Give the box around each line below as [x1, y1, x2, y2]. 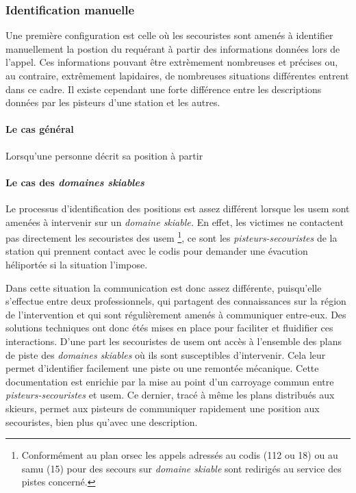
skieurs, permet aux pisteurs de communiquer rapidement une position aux [5, 401, 320, 415]
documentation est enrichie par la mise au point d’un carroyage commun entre [5, 374, 334, 388]
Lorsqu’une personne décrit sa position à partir [5, 148, 203, 162]
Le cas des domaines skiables [5, 175, 144, 189]
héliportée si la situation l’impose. [5, 257, 148, 271]
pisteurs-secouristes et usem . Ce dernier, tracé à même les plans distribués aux [5, 388, 335, 402]
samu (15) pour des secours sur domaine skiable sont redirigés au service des [21, 461, 342, 475]
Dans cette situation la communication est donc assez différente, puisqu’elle [5, 280, 322, 294]
